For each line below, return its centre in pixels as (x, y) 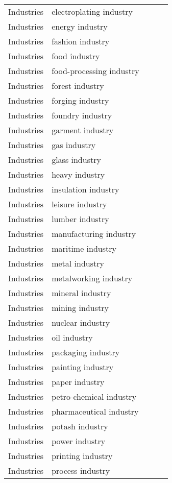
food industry (76, 56)
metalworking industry (92, 278)
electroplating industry (92, 11)
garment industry (83, 130)
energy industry (80, 26)
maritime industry (84, 248)
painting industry (83, 367)
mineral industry (81, 293)
